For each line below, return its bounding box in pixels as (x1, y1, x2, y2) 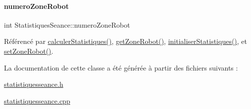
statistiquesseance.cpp (4, 95, 70, 106)
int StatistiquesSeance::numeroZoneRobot (4, 19, 130, 30)
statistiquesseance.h (4, 79, 63, 89)
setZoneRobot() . (4, 45, 53, 56)
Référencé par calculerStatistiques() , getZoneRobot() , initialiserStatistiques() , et (4, 36, 248, 46)
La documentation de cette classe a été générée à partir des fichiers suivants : (4, 62, 238, 73)
